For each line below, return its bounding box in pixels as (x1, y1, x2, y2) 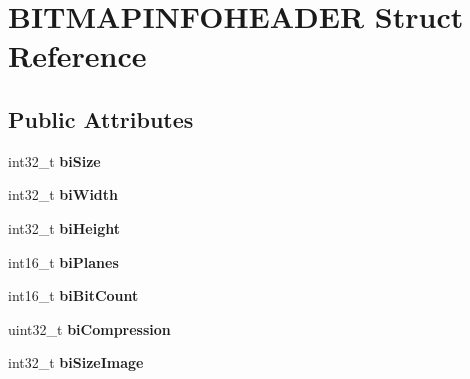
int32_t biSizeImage (8, 352, 144, 373)
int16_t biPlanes (8, 251, 119, 272)
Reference (8, 35, 147, 76)
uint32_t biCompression (8, 318, 171, 339)
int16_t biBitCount (8, 285, 139, 306)
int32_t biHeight (8, 217, 121, 238)
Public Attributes (8, 103, 194, 134)
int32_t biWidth (8, 184, 119, 205)
